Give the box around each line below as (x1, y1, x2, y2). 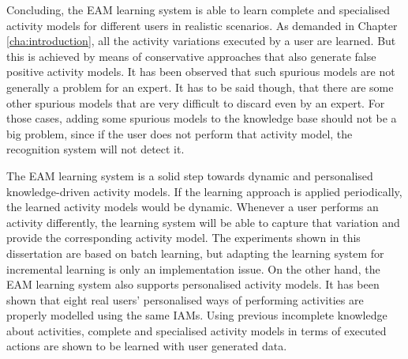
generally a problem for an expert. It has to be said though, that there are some (6, 78, 394, 95)
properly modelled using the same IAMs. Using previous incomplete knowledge (6, 307, 387, 323)
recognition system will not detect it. (6, 141, 185, 157)
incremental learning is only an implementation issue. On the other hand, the (6, 260, 380, 277)
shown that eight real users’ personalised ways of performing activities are (6, 291, 364, 308)
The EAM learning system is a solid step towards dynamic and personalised (6, 167, 373, 183)
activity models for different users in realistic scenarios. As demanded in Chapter (6, 17, 398, 33)
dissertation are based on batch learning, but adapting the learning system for (6, 244, 384, 261)
